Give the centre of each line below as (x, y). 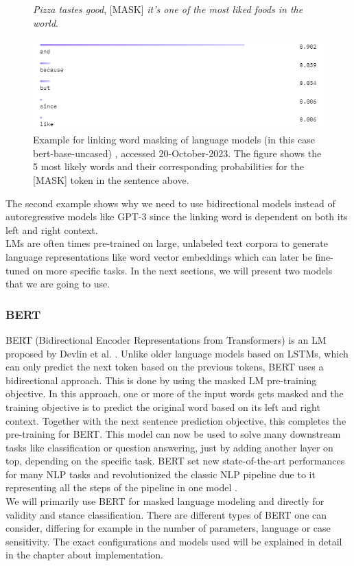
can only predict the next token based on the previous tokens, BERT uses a (165, 367)
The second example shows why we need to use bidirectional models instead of (170, 203)
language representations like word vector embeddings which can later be (159, 256)
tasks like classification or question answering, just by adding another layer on (169, 447)
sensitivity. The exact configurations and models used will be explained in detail (174, 541)
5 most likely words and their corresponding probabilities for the (168, 166)
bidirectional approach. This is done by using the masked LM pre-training (161, 380)
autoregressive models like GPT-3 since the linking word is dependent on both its (177, 216)
